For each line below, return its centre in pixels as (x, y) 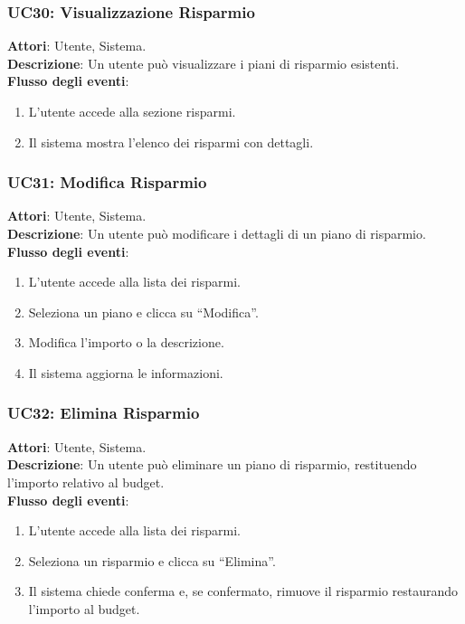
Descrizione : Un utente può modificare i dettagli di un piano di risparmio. (217, 233)
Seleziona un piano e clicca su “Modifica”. (143, 312)
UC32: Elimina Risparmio (104, 413)
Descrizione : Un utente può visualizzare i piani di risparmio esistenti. (204, 63)
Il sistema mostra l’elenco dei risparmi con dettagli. (171, 142)
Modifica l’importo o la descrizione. (126, 342)
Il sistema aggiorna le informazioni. (126, 372)
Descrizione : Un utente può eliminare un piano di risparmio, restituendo (212, 464)
